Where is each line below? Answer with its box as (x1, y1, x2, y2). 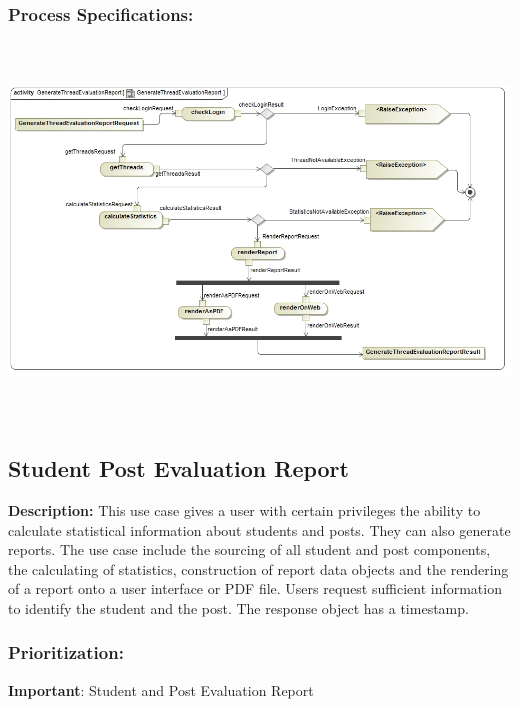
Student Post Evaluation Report (8, 453, 349, 484)
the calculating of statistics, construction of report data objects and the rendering (8, 558, 509, 579)
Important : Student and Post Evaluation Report (8, 679, 314, 700)
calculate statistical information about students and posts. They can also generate (8, 519, 511, 540)
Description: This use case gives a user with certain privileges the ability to (8, 499, 481, 520)
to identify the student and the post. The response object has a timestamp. (8, 597, 469, 618)
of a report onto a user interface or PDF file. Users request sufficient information (8, 578, 502, 599)
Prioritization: (8, 640, 124, 665)
